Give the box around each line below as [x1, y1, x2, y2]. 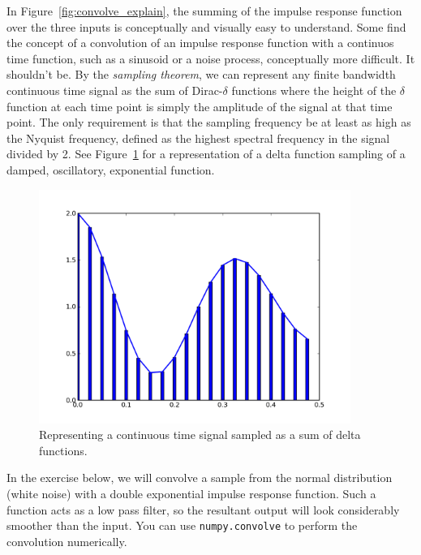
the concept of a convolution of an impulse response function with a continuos [6, 34, 394, 51]
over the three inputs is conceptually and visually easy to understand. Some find [6, 18, 406, 35]
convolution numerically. [6, 532, 127, 549]
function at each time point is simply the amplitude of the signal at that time [6, 97, 393, 114]
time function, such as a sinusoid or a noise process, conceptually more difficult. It [6, 49, 415, 67]
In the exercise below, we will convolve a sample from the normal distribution [6, 469, 393, 486]
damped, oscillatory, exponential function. [6, 161, 215, 178]
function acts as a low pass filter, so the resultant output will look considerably [6, 501, 400, 518]
